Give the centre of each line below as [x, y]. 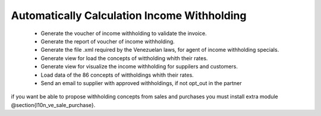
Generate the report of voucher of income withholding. [108, 41]
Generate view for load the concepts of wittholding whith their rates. [124, 58]
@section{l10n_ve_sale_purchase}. [53, 105]
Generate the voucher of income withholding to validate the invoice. [124, 33]
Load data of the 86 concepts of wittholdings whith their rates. [117, 75]
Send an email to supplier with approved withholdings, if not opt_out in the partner [141, 83]
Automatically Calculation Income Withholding [129, 15]
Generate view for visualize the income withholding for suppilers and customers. [139, 67]
